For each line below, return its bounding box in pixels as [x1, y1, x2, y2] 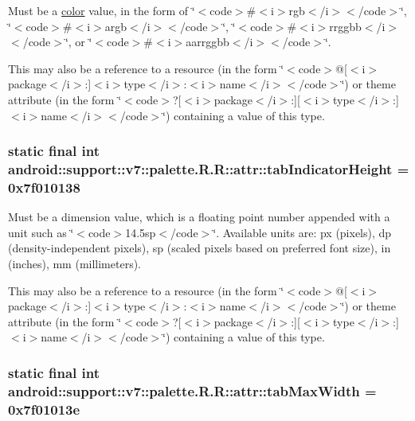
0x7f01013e [8, 399, 80, 419]
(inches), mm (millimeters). [8, 255, 142, 271]
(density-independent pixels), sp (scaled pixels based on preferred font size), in [8, 240, 391, 256]
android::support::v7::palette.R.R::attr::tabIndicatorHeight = [8, 159, 409, 178]
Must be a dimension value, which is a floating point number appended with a [8, 209, 390, 225]
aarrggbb [186, 33, 229, 50]
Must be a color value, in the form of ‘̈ [8, 2, 195, 18]
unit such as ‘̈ [8, 224, 74, 240]
